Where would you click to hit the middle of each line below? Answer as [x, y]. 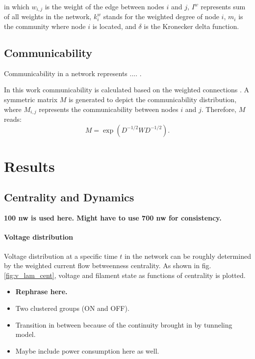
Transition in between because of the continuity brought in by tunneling [124, 324]
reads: [13, 119]
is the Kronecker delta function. [191, 26]
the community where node [45, 26]
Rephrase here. [41, 291]
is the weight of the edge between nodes [104, 6]
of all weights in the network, [48, 16]
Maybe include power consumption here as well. [87, 350]
